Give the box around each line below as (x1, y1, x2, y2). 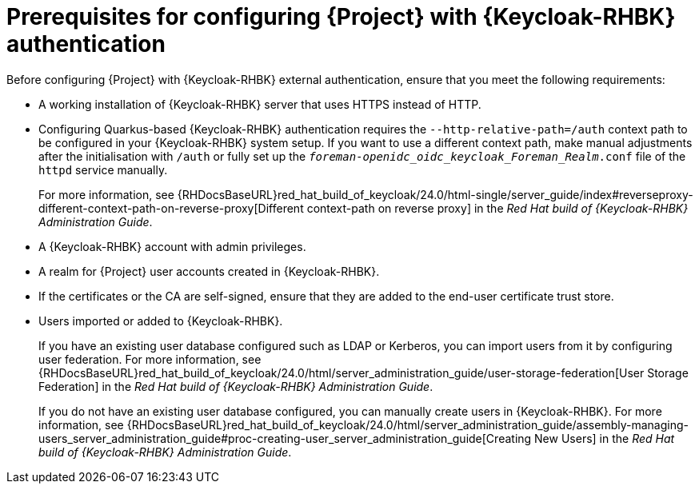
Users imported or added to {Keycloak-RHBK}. (38, 313, 283, 328)
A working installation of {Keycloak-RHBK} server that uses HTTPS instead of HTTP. (38, 97, 481, 111)
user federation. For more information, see (38, 352, 262, 366)
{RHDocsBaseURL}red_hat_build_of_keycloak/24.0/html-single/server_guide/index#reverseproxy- (177, 187, 693, 201)
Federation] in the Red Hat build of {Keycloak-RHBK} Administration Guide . (38, 379, 433, 393)
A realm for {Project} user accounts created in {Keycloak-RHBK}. (38, 264, 380, 278)
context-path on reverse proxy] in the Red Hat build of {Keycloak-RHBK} (306, 201, 689, 215)
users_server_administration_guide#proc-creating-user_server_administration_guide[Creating (38, 431, 532, 445)
